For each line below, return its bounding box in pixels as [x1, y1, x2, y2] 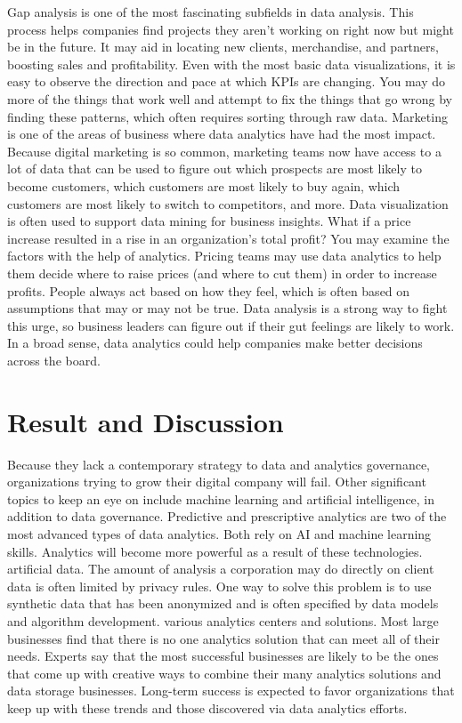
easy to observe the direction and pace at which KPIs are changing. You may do [7, 72, 446, 91]
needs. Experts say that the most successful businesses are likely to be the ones [7, 647, 439, 665]
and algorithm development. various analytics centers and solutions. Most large [7, 611, 439, 630]
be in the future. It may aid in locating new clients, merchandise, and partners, [7, 37, 439, 56]
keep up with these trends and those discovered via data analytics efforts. [7, 698, 408, 717]
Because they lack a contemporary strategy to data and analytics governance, [7, 454, 430, 473]
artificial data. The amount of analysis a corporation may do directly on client [7, 559, 434, 578]
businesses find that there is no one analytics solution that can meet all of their [7, 629, 440, 647]
